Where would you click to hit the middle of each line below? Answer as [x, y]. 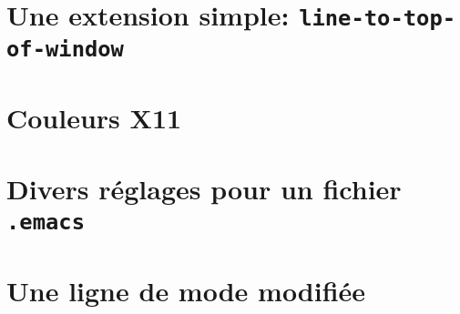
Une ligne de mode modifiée [186, 291]
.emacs [46, 222]
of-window [65, 49]
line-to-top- [378, 19]
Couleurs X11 [94, 117]
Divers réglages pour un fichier [204, 189]
